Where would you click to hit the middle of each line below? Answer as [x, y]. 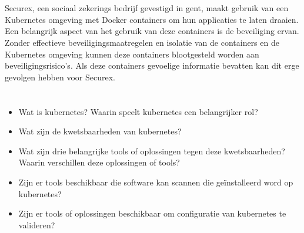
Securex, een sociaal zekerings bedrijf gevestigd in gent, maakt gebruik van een [147, 8]
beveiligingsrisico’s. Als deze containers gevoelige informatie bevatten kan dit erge [152, 65]
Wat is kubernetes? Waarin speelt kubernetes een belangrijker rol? [138, 111]
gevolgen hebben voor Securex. [60, 77]
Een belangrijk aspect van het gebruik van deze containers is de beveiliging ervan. [152, 31]
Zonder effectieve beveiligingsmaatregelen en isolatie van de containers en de [142, 42]
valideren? [37, 224]
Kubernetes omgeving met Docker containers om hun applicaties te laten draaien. [152, 19]
